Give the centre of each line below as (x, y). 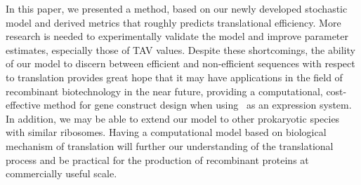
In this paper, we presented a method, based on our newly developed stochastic (177, 8)
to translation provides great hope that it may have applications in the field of (174, 77)
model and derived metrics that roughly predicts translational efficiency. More (173, 22)
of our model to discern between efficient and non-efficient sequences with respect (180, 63)
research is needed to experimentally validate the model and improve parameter (177, 36)
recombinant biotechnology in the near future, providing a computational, (164, 91)
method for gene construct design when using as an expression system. (198, 105)
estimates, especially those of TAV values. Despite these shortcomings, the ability (180, 49)
